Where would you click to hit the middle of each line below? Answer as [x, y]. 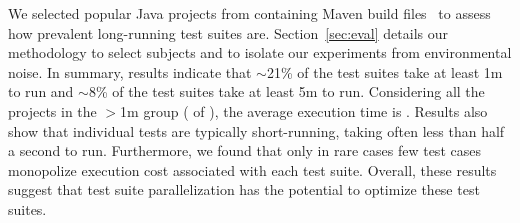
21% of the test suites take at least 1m [384, 71]
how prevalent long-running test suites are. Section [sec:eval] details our [228, 32]
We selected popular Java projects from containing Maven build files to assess [249, 13]
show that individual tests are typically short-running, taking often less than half [256, 130]
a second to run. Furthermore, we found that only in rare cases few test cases [244, 150]
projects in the [52, 110]
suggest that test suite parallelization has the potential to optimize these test [244, 189]
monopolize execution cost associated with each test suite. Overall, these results [252, 169]
